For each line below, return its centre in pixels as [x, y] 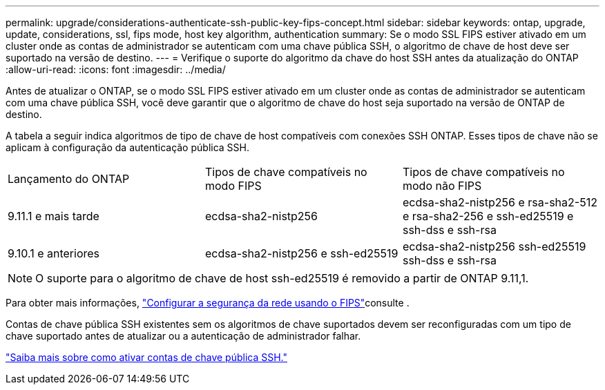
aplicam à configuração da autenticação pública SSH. [127, 147]
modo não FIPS [442, 186]
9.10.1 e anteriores [54, 253]
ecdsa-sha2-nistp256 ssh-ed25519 [494, 246]
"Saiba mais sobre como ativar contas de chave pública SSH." [147, 357]
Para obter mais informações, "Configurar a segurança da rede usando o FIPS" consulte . [208, 303]
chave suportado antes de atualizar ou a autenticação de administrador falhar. [183, 336]
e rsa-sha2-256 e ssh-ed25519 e [488, 216]
